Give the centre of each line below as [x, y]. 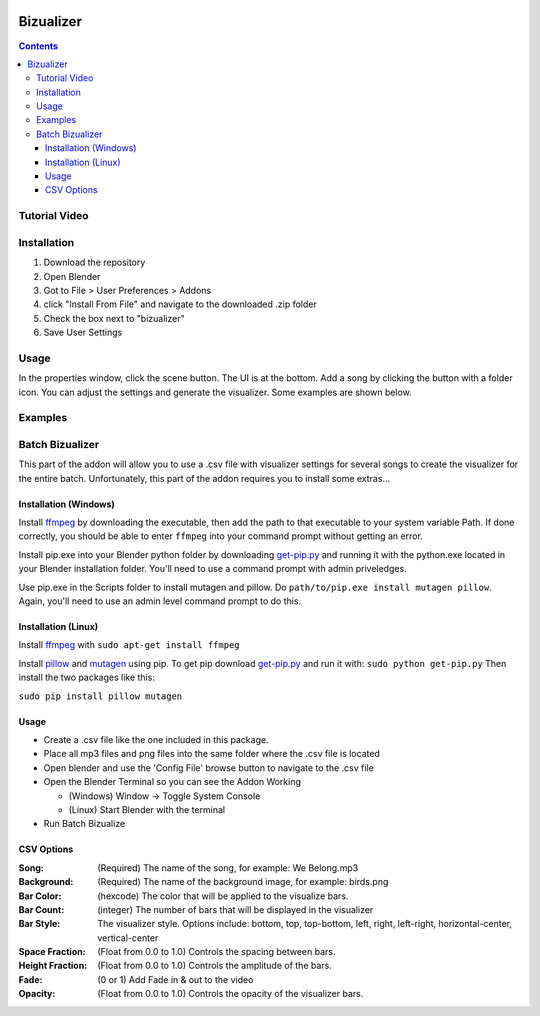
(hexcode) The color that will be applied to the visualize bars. [223, 896]
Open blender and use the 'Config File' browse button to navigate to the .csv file [208, 767]
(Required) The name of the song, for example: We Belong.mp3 [228, 867]
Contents [38, 46]
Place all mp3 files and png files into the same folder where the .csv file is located [211, 754]
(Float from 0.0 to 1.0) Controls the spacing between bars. [216, 952]
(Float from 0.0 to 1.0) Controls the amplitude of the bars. [214, 966]
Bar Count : [41, 909]
